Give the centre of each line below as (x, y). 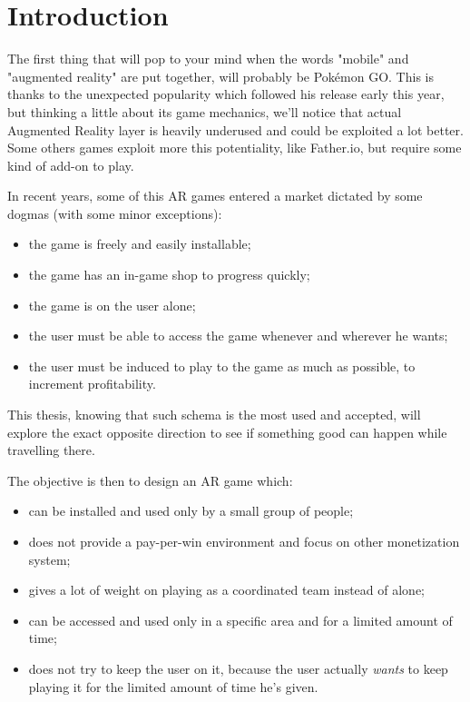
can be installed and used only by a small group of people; (191, 511)
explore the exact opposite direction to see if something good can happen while (227, 432)
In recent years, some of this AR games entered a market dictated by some (215, 196)
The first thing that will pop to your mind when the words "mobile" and (208, 59)
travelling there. (51, 450)
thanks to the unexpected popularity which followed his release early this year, (226, 94)
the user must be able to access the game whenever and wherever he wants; (238, 336)
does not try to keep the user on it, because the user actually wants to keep (238, 668)
